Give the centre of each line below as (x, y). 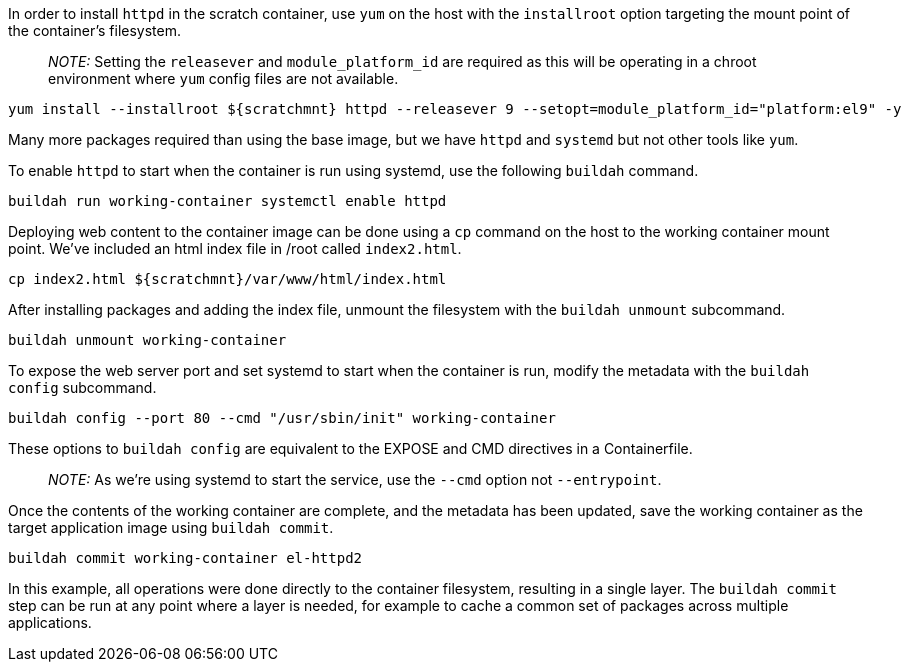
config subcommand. (82, 387)
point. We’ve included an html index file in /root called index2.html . (235, 248)
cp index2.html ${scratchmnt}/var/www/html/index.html (227, 279)
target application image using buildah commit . (171, 527)
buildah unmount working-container (147, 340)
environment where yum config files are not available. (223, 78)
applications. (50, 622)
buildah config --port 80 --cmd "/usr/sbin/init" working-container (282, 418)
